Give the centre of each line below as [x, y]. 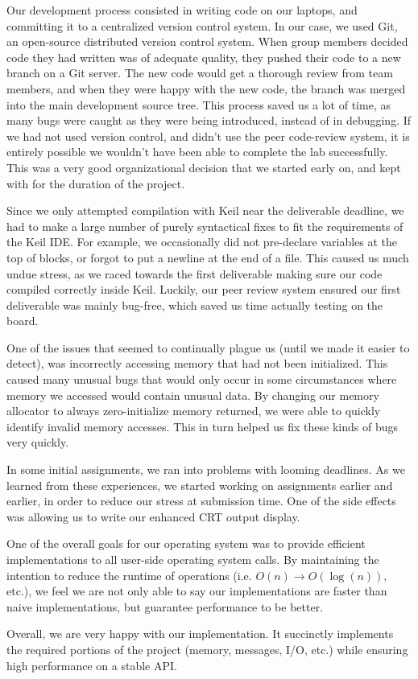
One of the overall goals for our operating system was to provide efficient [186, 543]
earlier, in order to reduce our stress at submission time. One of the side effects [201, 501]
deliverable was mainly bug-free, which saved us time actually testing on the [195, 305]
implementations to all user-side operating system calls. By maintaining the [193, 559]
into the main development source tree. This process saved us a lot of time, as [199, 104]
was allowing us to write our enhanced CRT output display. [153, 516]
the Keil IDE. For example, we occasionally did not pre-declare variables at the [202, 242]
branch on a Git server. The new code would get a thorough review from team [200, 73]
